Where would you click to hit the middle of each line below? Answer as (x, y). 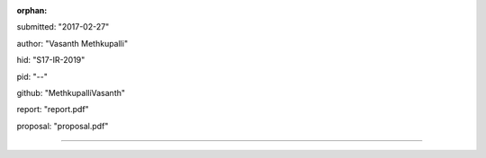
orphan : (32, 10)
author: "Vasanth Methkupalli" (72, 43)
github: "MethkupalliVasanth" (71, 92)
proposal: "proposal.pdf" (63, 126)
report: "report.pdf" (53, 110)
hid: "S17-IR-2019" (51, 60)
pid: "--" (32, 76)
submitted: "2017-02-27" (63, 27)
